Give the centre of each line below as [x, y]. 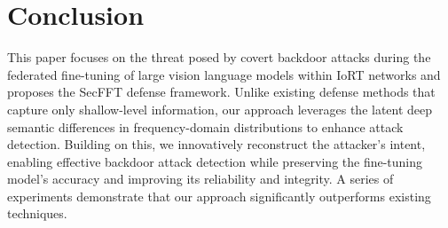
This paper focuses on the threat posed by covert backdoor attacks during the [219, 57]
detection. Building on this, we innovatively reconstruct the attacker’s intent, [216, 144]
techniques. [37, 213]
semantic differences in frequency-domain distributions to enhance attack [205, 126]
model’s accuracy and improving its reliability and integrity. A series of [200, 179]
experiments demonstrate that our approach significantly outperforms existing [219, 196]
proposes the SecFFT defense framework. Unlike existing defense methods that [221, 92]
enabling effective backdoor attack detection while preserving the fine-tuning [215, 161]
